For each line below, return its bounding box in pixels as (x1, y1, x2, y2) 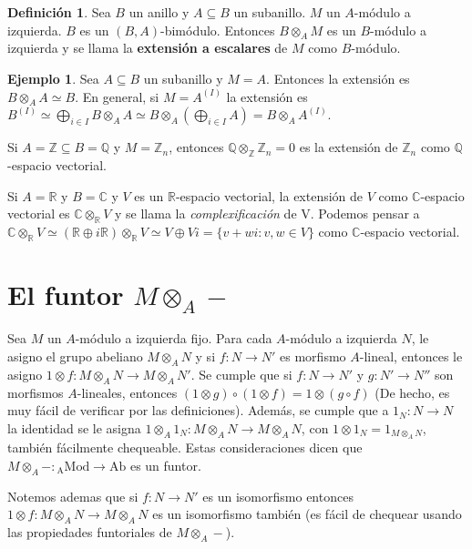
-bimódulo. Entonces (160, 20, 275, 39)
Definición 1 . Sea (7, 3, 111, 21)
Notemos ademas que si (7, 486, 139, 505)
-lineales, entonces (77, 382, 178, 402)
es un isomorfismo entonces (202, 486, 354, 505)
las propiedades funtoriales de (7, 523, 172, 542)
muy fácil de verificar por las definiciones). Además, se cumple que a (7, 401, 389, 420)
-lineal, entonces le (359, 347, 463, 366)
